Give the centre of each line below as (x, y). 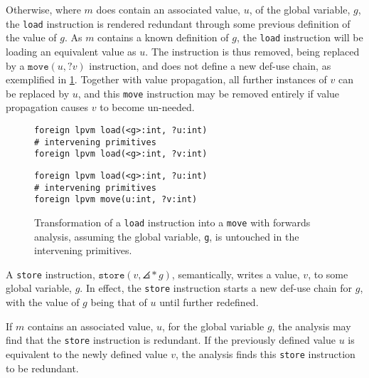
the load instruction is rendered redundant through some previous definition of (178, 23)
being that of (119, 302)
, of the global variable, (300, 9)
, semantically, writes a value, (236, 274)
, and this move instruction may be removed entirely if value (209, 93)
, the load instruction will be (300, 37)
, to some (328, 274)
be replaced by (38, 93)
